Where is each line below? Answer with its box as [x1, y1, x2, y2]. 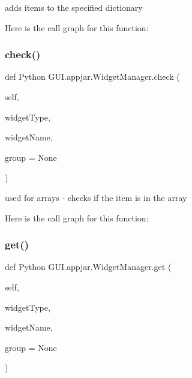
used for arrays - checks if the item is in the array [5, 191, 187, 203]
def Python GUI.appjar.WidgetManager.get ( [5, 260, 172, 273]
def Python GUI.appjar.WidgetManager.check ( [5, 70, 180, 83]
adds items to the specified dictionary [5, 1, 143, 13]
